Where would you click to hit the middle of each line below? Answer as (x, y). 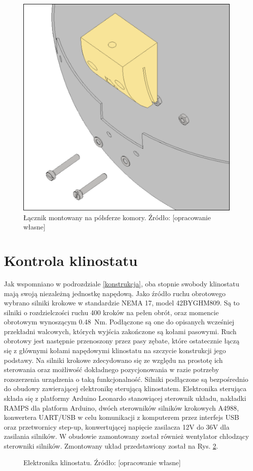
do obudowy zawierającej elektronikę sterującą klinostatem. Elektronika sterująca (125, 388)
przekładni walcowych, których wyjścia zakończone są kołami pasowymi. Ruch (120, 331)
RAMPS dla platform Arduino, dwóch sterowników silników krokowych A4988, (121, 407)
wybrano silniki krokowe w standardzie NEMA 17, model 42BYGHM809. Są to (122, 303)
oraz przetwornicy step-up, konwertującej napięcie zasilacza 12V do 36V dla (117, 426)
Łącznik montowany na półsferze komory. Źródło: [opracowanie (117, 217)
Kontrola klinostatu (71, 260)
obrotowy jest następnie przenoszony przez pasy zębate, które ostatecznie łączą (122, 341)
